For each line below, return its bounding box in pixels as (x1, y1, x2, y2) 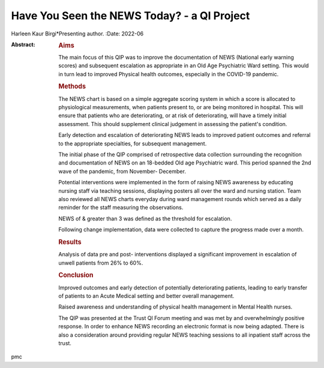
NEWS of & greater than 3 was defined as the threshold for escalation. (58, 215, 232, 222)
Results (58, 238, 82, 246)
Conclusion (58, 271, 94, 279)
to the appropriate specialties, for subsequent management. (58, 140, 207, 147)
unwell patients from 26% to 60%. (58, 259, 143, 267)
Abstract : (11, 41, 35, 48)
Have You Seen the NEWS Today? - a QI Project (11, 9, 250, 22)
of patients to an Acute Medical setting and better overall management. (58, 292, 235, 300)
